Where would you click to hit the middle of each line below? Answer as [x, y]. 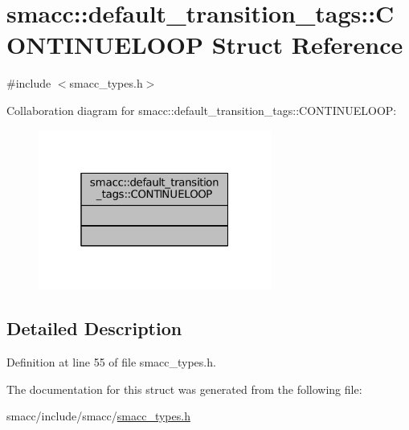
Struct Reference [307, 45]
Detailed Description [94, 328]
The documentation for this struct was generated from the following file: [184, 389]
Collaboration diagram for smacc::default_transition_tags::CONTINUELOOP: [202, 110]
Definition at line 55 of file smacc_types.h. [111, 361]
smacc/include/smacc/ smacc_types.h [98, 416]
